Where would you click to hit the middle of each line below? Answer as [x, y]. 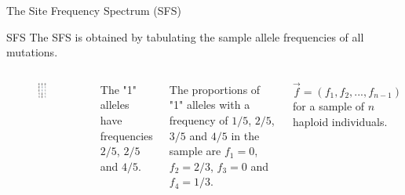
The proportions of [215, 89]
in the [245, 135]
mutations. [32, 52]
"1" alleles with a [210, 105]
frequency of [199, 119]
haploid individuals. [340, 121]
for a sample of [329, 106]
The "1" [119, 89]
